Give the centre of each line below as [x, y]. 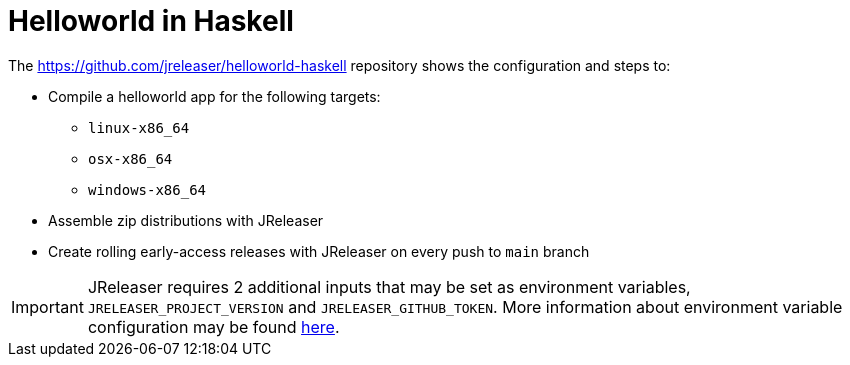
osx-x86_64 [130, 158]
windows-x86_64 [147, 189]
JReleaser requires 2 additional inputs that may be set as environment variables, [389, 286]
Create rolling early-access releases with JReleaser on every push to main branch [319, 251]
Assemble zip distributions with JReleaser [186, 220]
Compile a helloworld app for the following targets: [214, 96]
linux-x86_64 [139, 127]
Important [47, 306]
